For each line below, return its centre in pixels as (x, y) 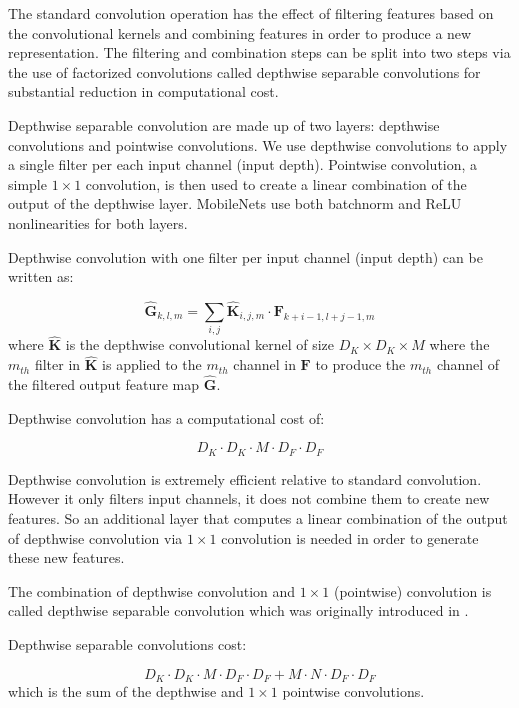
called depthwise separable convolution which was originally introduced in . (238, 610)
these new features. (66, 557)
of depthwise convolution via (95, 537)
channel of (468, 364)
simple (27, 183)
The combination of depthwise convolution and (152, 590)
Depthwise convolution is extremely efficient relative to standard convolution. (245, 478)
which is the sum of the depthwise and (126, 690)
